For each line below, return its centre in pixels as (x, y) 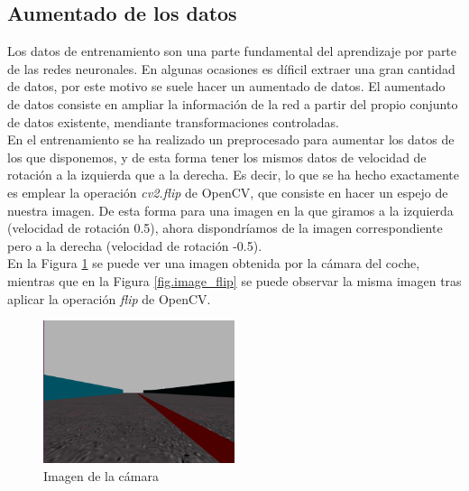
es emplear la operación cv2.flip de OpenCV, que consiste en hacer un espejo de (228, 192)
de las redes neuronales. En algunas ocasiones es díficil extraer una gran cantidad (231, 68)
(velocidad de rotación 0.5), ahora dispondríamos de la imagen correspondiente (225, 228)
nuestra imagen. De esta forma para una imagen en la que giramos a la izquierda (230, 210)
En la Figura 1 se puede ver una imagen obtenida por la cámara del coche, (214, 263)
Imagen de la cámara (101, 476)
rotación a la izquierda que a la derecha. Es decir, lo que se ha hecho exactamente (233, 175)
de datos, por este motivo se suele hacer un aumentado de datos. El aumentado (226, 86)
